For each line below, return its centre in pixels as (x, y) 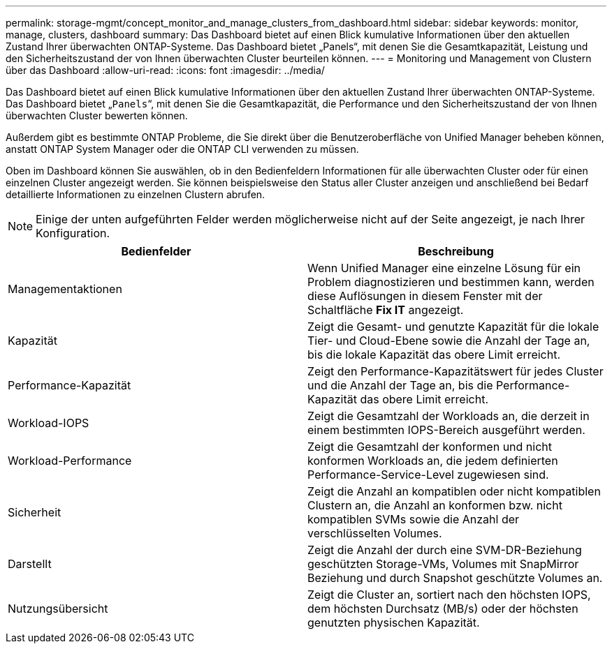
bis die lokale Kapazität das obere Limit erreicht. (434, 355)
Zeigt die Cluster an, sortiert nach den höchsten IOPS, (449, 595)
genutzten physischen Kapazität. (394, 622)
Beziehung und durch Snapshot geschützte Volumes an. (455, 578)
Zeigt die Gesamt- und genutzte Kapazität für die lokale (453, 327)
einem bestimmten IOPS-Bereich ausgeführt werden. (446, 430)
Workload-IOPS (49, 423)
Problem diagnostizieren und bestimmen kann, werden (451, 282)
